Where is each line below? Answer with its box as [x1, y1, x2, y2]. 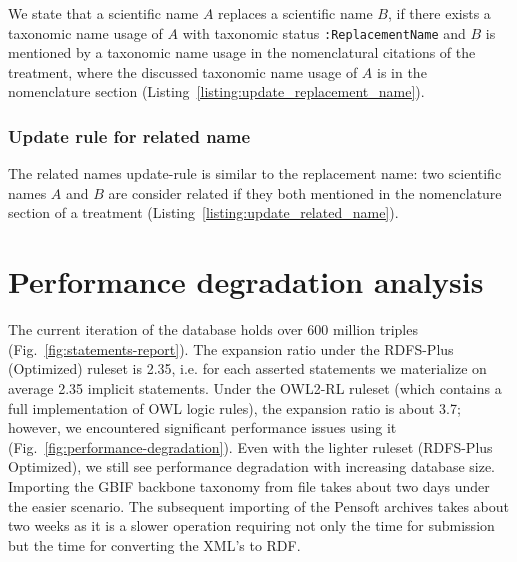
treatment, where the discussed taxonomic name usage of [8, 61, 358, 82]
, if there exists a [387, 3, 491, 23]
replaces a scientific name [218, 3, 373, 23]
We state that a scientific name [8, 3, 199, 23]
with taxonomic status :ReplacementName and [182, 22, 466, 43]
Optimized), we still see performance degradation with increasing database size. [8, 456, 496, 477]
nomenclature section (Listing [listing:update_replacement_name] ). [8, 81, 425, 102]
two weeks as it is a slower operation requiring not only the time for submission [8, 515, 495, 536]
